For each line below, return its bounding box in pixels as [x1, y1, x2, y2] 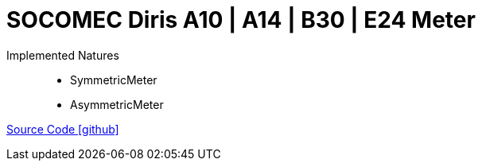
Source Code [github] [6, 122, 119, 136]
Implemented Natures [6, 48, 119, 62]
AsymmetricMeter [70, 97, 164, 111]
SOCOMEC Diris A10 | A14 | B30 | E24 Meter [6, 6, 476, 33]
